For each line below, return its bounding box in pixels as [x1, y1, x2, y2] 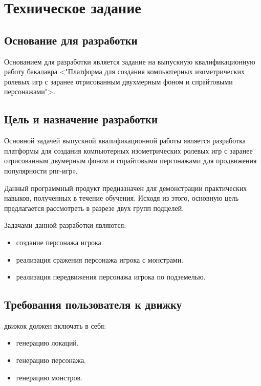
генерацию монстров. [16, 372, 82, 382]
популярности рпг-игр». [4, 165, 78, 176]
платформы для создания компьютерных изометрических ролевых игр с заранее [4, 145, 253, 156]
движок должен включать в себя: [4, 320, 106, 331]
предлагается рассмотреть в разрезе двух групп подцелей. [4, 202, 184, 213]
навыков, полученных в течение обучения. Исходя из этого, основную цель [4, 192, 239, 203]
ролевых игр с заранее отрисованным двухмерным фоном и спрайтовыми [4, 76, 233, 87]
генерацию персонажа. [16, 355, 86, 366]
